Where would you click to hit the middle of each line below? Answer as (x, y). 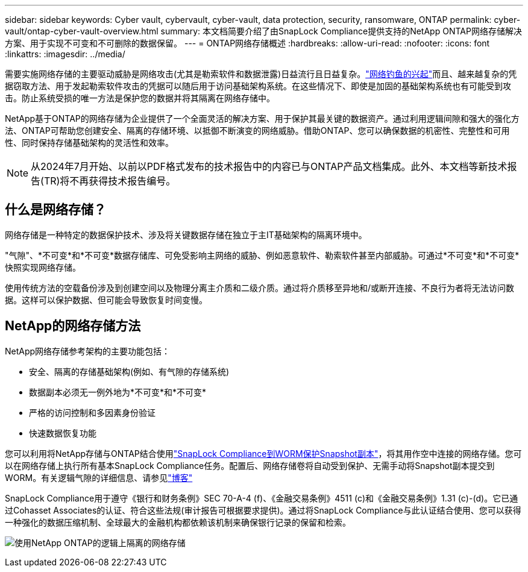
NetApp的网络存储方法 (73, 326)
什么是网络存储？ (55, 210)
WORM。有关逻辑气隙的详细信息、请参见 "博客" (99, 477)
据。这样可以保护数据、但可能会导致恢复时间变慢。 (106, 300)
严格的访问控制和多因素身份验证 (92, 412)
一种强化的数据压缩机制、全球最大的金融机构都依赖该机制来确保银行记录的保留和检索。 (178, 522)
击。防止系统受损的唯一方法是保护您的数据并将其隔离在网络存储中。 (140, 98)
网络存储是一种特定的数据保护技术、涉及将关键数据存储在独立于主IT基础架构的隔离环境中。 (186, 234)
